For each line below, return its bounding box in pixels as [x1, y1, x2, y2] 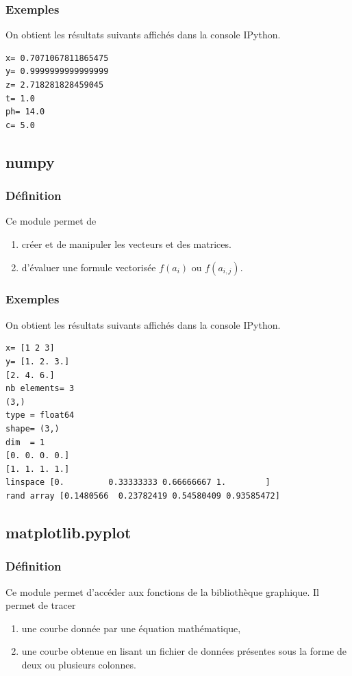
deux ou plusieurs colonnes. [21, 657, 136, 671]
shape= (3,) [5, 423, 60, 434]
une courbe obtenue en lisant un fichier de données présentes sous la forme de [21, 644, 347, 658]
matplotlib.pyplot [5, 521, 131, 542]
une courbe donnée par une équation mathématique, [21, 621, 241, 635]
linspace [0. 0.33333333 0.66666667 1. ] [5, 477, 271, 488]
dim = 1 [5, 437, 45, 447]
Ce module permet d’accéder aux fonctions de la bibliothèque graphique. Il [5, 584, 319, 599]
